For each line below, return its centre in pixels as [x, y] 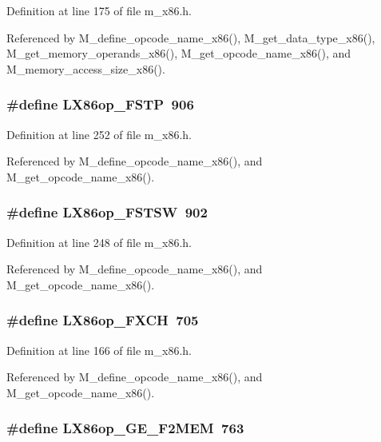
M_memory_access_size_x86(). [86, 68]
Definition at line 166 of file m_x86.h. [99, 350]
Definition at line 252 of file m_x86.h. [99, 134]
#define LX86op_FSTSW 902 [107, 212]
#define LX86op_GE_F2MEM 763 [125, 428]
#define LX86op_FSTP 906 [100, 104]
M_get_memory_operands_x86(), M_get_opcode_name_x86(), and [179, 53]
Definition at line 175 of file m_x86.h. [99, 10]
